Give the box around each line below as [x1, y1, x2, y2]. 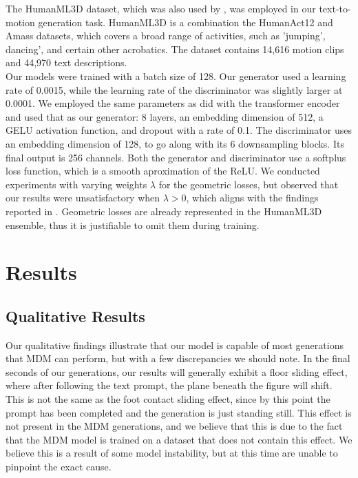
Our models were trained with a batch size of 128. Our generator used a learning [6, 68, 346, 83]
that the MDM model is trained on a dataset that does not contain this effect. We [6, 432, 352, 446]
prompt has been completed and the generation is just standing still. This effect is [6, 405, 352, 419]
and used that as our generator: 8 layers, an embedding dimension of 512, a [6, 109, 324, 123]
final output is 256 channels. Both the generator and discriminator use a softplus [6, 150, 346, 164]
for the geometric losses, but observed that [158, 177, 339, 191]
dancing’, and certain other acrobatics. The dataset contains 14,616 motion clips [6, 41, 344, 56]
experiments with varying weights [6, 177, 147, 191]
